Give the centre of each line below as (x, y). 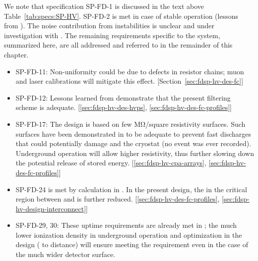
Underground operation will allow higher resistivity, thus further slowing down (135, 153)
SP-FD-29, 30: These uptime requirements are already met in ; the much (126, 225)
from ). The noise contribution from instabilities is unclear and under (109, 26)
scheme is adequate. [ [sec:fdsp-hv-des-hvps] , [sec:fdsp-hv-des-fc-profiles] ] (124, 107)
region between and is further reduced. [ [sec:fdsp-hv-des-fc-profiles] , (118, 199)
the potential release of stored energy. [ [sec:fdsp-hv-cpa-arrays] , (111, 163)
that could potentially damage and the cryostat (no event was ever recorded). (133, 143)
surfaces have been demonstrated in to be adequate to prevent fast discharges (133, 133)
